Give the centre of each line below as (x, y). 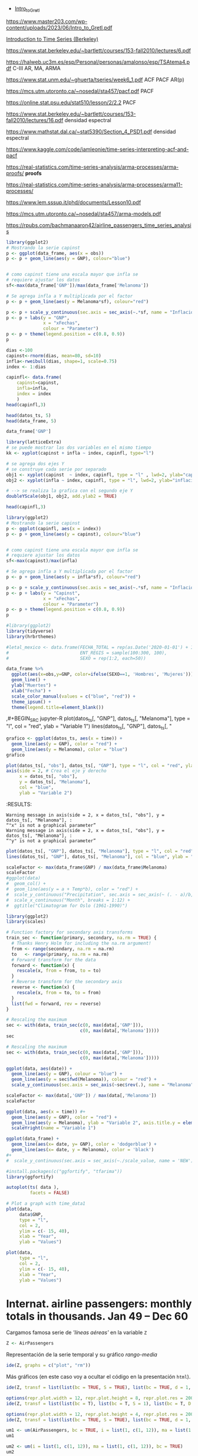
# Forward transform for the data (54, 960)
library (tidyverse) (30, 631)
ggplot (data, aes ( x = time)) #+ (46, 1112)
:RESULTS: (19, 804)
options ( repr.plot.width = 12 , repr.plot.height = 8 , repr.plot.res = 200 (100, 1398)
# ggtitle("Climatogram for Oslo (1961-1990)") (67, 906)
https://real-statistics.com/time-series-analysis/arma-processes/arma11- (94, 185)
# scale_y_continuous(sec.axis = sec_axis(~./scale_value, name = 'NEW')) (101, 1161)
